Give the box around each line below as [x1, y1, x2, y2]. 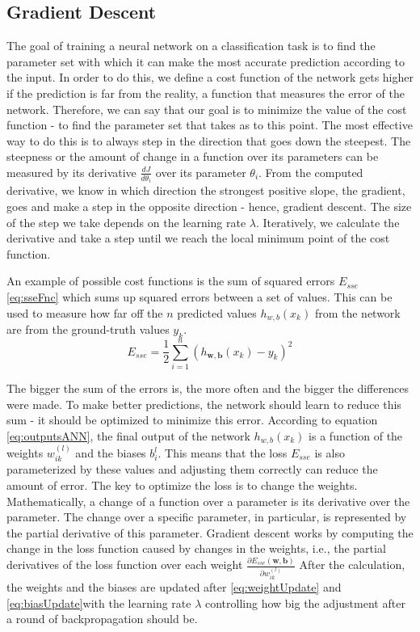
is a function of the [309, 427, 403, 444]
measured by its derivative [6, 163, 136, 180]
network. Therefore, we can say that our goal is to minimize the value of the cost [6, 100, 407, 117]
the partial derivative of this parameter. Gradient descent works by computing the [6, 524, 414, 541]
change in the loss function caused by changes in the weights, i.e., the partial [6, 540, 386, 557]
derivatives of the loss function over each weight [6, 556, 243, 573]
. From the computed [258, 163, 363, 180]
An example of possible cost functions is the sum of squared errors [6, 272, 335, 289]
